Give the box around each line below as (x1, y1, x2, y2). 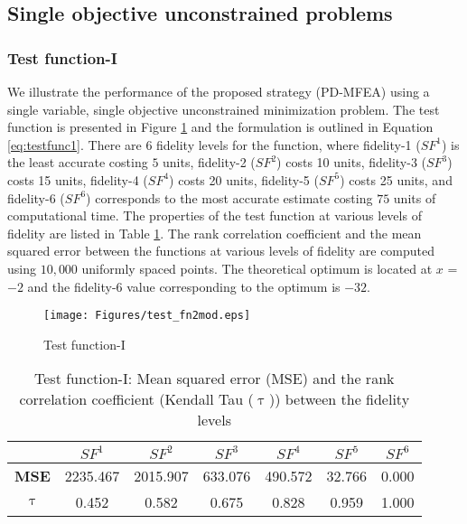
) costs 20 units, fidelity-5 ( (169, 170, 319, 189)
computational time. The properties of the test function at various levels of (7, 206, 422, 225)
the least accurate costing (7, 153, 148, 172)
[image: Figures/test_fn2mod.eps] (43, 309, 251, 323)
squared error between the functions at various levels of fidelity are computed (7, 241, 435, 260)
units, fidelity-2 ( (163, 153, 256, 172)
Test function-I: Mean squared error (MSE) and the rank (34, 368, 395, 389)
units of (393, 188, 436, 207)
